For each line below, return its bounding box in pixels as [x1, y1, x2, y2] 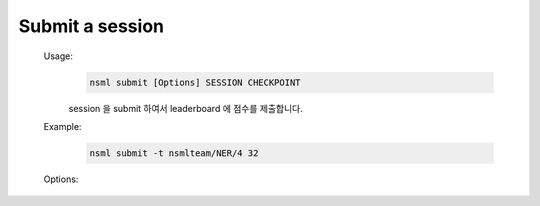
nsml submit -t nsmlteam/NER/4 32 [89, 147, 259, 159]
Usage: [43, 50, 74, 62]
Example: [43, 120, 82, 132]
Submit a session [18, 15, 165, 37]
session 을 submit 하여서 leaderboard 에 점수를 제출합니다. [68, 102, 304, 114]
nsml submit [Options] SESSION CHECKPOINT [89, 76, 301, 88]
